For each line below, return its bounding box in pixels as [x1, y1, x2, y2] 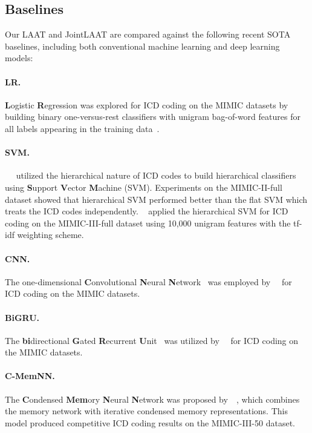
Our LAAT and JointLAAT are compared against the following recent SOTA [5, 28, 291, 41]
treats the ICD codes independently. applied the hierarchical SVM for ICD [5, 205, 288, 217]
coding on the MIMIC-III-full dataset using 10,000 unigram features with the [5, 216, 291, 229]
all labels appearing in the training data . [5, 122, 160, 134]
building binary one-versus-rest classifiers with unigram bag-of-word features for [5, 110, 301, 123]
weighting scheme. [17, 228, 84, 241]
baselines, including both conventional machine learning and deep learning [5, 39, 280, 52]
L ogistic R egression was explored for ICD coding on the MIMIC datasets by [5, 98, 288, 111]
